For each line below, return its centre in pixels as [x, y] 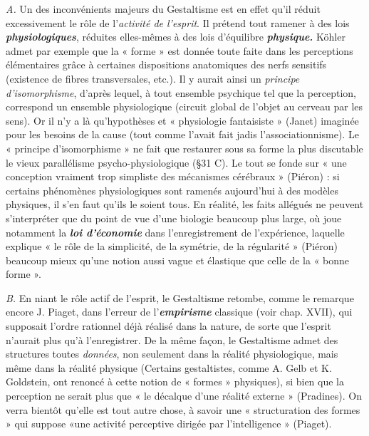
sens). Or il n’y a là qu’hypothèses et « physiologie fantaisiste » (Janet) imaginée [182, 120]
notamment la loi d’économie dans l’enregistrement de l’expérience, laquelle [175, 232]
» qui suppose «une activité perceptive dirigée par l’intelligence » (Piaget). [169, 424]
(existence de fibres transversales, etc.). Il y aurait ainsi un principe [153, 78]
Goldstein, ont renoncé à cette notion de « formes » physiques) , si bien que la [175, 381]
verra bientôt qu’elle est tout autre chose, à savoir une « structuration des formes [183, 409]
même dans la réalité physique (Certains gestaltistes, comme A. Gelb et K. [169, 367]
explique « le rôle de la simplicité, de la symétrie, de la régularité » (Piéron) [172, 246]
